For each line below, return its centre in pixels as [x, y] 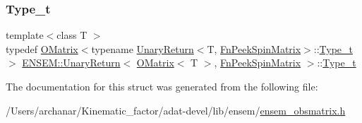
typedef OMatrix [42, 48]
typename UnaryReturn [143, 48]
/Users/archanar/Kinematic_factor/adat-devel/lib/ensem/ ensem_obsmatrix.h [176, 110]
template [25, 35]
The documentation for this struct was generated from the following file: [162, 86]
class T [72, 35]
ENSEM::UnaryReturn [71, 63]
